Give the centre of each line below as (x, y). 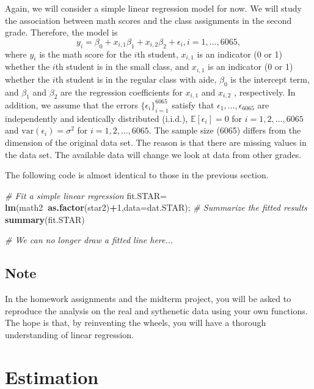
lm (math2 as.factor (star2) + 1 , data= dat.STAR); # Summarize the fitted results (156, 207)
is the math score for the (85, 54)
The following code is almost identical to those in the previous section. (137, 175)
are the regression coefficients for (122, 92)
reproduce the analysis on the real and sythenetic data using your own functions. (156, 310)
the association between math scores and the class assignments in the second (148, 20)
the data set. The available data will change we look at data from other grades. (153, 154)
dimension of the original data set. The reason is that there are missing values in (156, 142)
